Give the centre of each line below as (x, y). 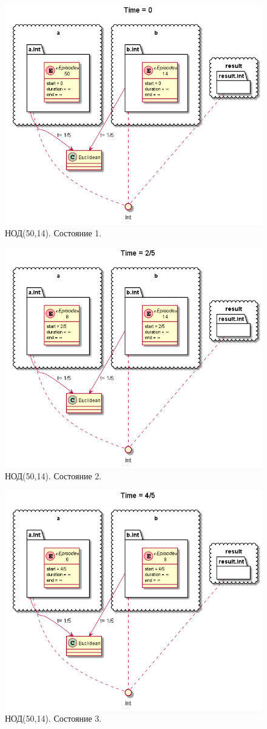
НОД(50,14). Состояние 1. (53, 233)
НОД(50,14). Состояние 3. (53, 718)
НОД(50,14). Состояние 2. (53, 475)
